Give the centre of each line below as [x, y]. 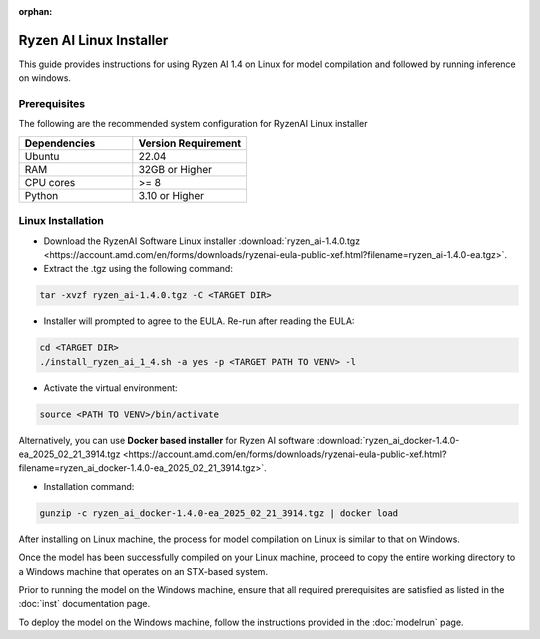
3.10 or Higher [171, 195]
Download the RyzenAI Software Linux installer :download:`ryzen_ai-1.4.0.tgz [201, 241]
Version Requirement [190, 143]
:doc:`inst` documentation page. [84, 604]
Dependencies [60, 143]
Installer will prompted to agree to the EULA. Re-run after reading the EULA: [199, 321]
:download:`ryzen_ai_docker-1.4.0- [388, 440]
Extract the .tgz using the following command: [138, 269]
